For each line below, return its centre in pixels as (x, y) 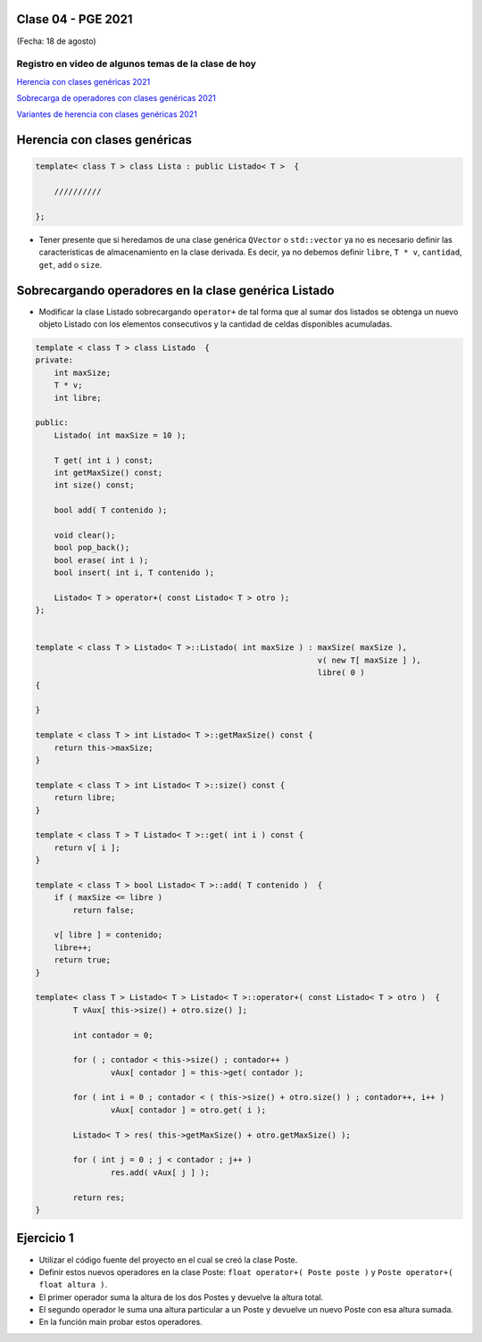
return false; (104, 910)
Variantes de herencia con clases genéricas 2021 (107, 114)
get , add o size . (71, 264)
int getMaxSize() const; (108, 472)
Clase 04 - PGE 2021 (75, 19)
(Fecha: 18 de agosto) (57, 41)
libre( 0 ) (341, 673)
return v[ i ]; (87, 847)
